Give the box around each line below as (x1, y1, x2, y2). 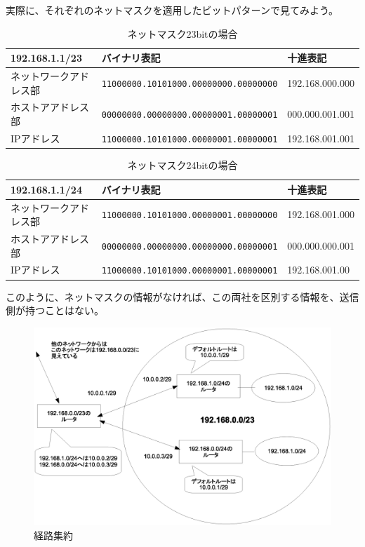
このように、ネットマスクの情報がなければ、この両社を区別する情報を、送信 (6, 289, 359, 304)
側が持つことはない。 (6, 303, 104, 318)
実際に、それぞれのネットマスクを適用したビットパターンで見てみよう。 (6, 3, 339, 17)
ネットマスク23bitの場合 (127, 26, 238, 41)
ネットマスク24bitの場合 (127, 158, 238, 173)
